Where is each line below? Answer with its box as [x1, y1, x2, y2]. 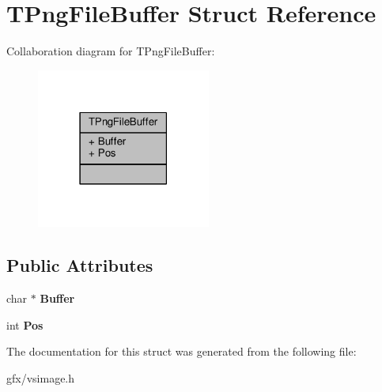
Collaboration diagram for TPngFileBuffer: [6, 43, 215, 59]
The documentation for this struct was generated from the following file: [6, 343, 357, 360]
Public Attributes [6, 253, 153, 277]
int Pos [6, 316, 43, 333]
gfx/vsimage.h [6, 370, 75, 386]
